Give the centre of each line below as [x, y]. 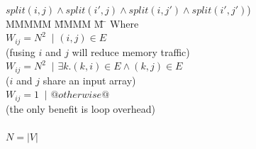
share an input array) [89, 80]
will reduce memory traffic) [131, 51]
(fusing [21, 51]
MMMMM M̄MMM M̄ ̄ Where [72, 23]
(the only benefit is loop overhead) [80, 108]
